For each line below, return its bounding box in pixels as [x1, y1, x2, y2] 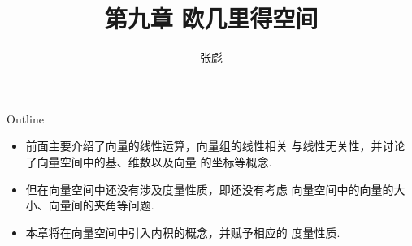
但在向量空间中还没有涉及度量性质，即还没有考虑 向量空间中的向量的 [25, 180, 394, 197]
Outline [7, 110, 44, 127]
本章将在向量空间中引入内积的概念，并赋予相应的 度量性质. [25, 223, 340, 240]
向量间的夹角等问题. [48, 196, 154, 214]
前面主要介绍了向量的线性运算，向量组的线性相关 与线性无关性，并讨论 [25, 137, 405, 154]
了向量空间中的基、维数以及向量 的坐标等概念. [25, 153, 272, 170]
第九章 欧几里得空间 [104, 2, 319, 35]
